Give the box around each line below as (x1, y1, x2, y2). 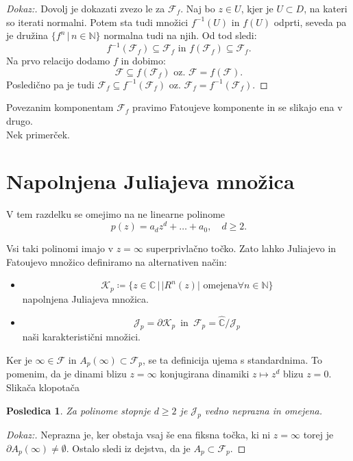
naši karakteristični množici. (22, 329, 141, 344)
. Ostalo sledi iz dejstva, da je (66, 440, 191, 455)
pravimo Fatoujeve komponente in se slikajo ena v (132, 100, 343, 114)
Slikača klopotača (6, 379, 80, 394)
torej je (303, 427, 334, 442)
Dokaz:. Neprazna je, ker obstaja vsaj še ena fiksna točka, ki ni (6, 427, 271, 442)
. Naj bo (180, 1, 215, 15)
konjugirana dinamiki (160, 366, 249, 381)
